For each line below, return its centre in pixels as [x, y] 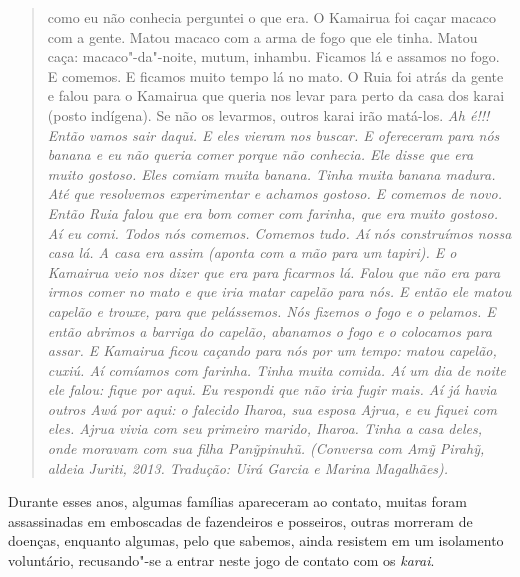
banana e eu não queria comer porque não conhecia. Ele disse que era [260, 154]
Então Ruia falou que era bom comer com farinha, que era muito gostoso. [272, 212]
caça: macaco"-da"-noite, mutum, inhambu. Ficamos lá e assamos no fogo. [273, 56]
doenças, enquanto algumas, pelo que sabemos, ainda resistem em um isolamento [256, 540]
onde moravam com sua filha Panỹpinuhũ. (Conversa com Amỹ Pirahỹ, [266, 448]
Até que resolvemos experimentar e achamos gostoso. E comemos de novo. [274, 193]
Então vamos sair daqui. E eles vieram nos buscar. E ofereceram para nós [273, 134]
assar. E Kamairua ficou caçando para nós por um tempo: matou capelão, [272, 350]
